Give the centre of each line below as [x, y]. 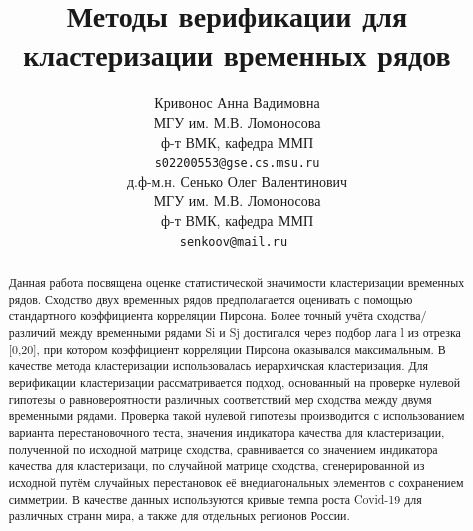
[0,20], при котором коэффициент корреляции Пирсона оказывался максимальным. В [227, 348]
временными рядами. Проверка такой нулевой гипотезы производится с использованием [236, 415]
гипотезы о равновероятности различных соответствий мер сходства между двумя [220, 398]
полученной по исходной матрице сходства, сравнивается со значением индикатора [223, 448]
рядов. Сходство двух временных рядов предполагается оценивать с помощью [210, 298]
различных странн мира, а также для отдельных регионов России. [179, 515]
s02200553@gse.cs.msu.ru [237, 163]
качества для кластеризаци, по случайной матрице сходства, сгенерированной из [216, 465]
